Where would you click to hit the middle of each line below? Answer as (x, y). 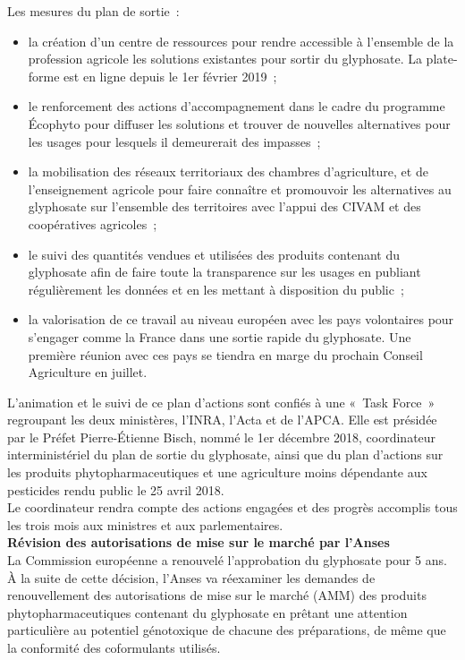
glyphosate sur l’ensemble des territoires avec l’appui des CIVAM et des (224, 206)
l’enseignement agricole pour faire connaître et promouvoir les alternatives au (240, 189)
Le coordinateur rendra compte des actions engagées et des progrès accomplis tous (232, 507)
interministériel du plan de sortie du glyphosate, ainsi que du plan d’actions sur (225, 454)
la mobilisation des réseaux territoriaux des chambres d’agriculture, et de (228, 171)
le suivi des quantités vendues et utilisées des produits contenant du (214, 254)
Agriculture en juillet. (88, 372)
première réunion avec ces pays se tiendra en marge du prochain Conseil (225, 354)
